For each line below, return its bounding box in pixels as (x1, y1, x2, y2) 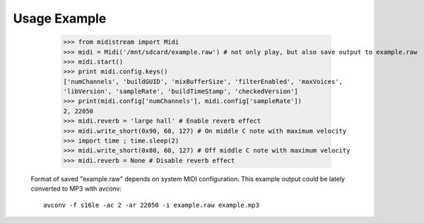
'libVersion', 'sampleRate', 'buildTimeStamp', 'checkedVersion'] (63, 88, 298, 95)
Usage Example (13, 11, 107, 26)
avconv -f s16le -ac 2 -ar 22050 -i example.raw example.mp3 (43, 201, 259, 209)
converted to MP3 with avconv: (30, 184, 122, 193)
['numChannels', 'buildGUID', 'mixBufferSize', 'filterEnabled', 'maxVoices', (63, 78, 343, 85)
